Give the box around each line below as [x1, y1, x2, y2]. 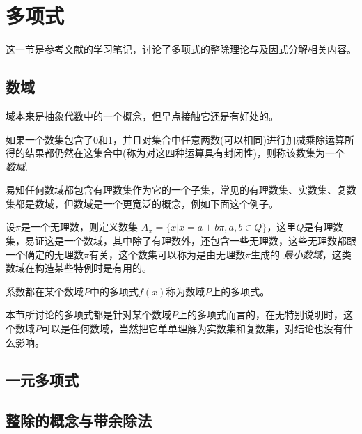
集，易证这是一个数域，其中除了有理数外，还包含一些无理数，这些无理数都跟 [6, 233, 356, 248]
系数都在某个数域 [6, 284, 84, 298]
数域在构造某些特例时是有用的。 [6, 261, 152, 275]
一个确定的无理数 [6, 247, 84, 261]
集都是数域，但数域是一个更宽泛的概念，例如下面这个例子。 [6, 196, 278, 210]
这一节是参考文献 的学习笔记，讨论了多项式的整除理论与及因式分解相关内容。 [6, 42, 356, 56]
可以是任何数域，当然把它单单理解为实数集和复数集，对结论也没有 [41, 321, 343, 336]
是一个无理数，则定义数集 [20, 219, 138, 234]
